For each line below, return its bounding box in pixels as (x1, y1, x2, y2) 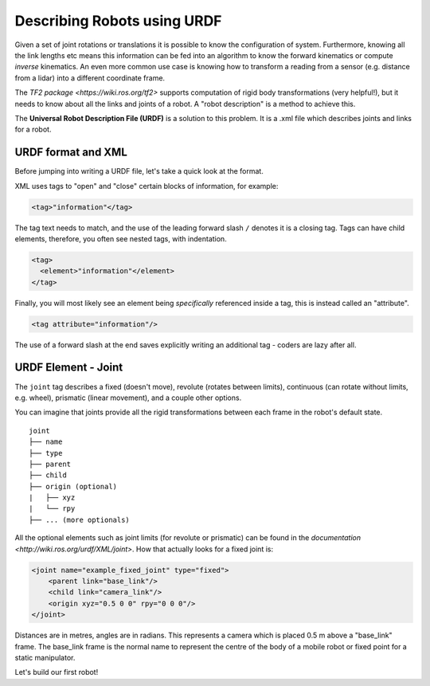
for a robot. (14, 124, 52, 135)
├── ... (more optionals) (29, 515, 131, 524)
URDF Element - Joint (14, 361, 123, 374)
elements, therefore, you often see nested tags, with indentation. (14, 233, 227, 243)
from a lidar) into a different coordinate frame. (14, 73, 166, 83)
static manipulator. (14, 653, 76, 662)
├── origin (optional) (29, 482, 118, 491)
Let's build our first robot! (14, 668, 99, 677)
